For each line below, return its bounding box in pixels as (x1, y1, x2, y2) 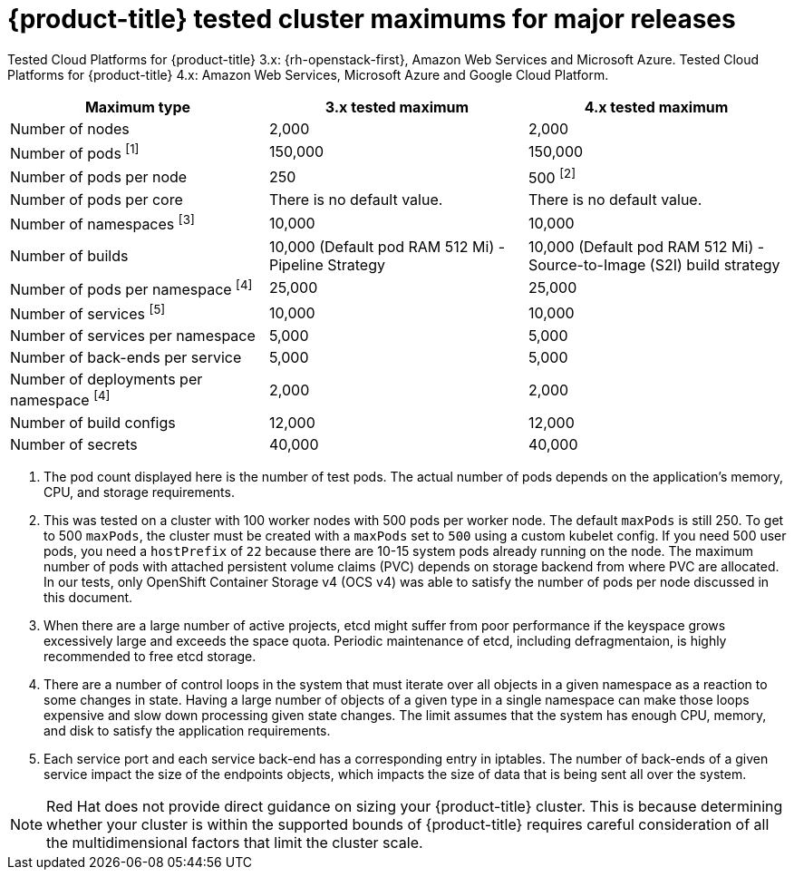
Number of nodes (10, 119, 130, 138)
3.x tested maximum (324, 97, 470, 116)
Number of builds (10, 246, 129, 265)
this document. (44, 589, 133, 605)
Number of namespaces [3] (10, 212, 195, 234)
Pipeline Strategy (268, 255, 385, 274)
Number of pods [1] (10, 141, 140, 163)
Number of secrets (10, 434, 138, 453)
